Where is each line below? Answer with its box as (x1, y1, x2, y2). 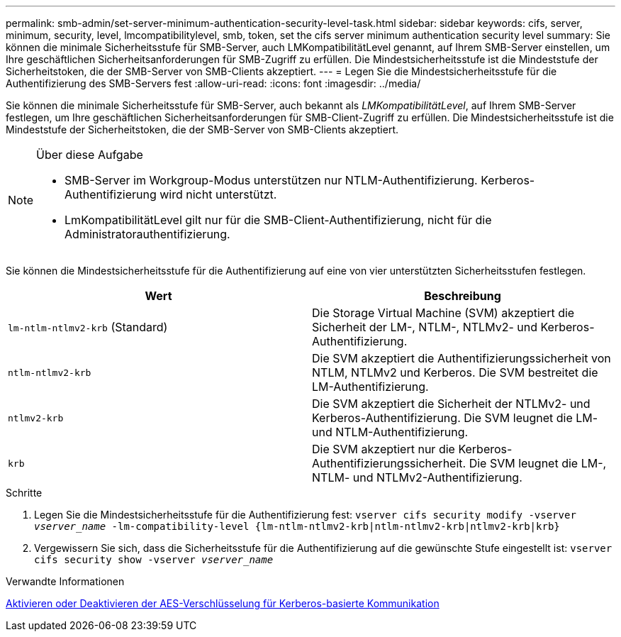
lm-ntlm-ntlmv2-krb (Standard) (8, 320, 168, 334)
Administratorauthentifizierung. (65, 227, 230, 241)
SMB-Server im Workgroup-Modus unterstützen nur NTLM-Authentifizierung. (65, 173, 478, 187)
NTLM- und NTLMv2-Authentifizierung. (312, 470, 522, 484)
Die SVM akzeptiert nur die (312, 442, 455, 456)
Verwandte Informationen (6, 575, 125, 587)
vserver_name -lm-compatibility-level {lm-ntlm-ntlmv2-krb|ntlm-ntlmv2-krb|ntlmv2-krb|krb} (34, 521, 560, 532)
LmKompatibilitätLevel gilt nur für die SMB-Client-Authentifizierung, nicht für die (65, 213, 492, 227)
